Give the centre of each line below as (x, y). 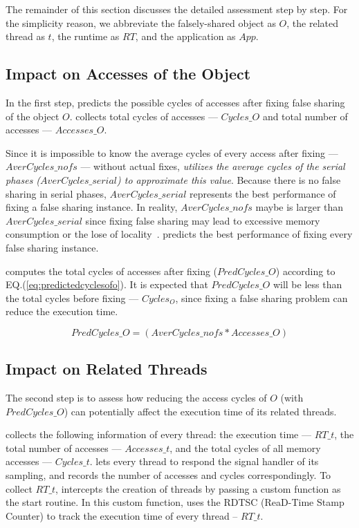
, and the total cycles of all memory (245, 447)
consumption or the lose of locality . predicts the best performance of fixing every (179, 234)
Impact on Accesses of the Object (128, 74)
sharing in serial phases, (56, 193)
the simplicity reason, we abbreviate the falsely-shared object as (141, 22)
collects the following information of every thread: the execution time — (158, 434)
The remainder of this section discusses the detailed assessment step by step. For (177, 9)
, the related (312, 22)
